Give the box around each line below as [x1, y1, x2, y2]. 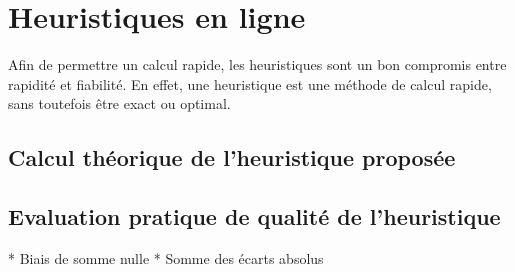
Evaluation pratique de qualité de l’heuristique [8, 201, 501, 232]
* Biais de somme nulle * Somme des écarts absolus [8, 247, 324, 268]
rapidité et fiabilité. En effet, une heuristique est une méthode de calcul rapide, [8, 73, 492, 94]
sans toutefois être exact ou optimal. [8, 93, 231, 114]
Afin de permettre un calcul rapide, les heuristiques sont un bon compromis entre [8, 54, 507, 75]
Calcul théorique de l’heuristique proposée [8, 142, 456, 173]
